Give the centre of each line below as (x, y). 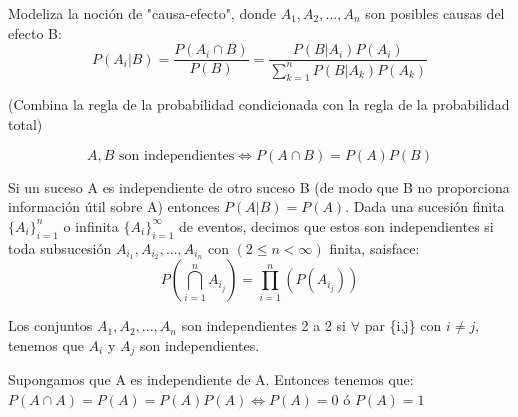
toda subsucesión (60, 247)
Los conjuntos (50, 325)
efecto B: (35, 32)
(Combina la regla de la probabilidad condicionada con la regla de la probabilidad (259, 104)
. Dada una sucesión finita (425, 206)
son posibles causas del (435, 13)
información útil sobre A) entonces (114, 206)
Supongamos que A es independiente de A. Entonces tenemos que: (211, 379)
